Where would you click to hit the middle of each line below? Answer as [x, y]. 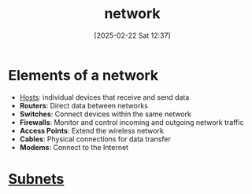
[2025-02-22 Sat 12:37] [132, 35]
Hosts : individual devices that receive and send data [104, 97]
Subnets [36, 179]
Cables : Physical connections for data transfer [95, 139]
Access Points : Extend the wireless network [91, 130]
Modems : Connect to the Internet [74, 147]
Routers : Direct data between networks [83, 105]
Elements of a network [83, 75]
